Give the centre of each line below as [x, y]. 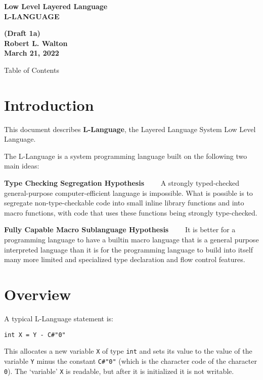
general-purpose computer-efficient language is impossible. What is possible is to [128, 193]
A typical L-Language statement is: [59, 318]
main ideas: [22, 166]
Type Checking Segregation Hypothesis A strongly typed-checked [122, 183]
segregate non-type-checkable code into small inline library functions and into [124, 203]
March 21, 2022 [32, 53]
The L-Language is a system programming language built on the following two [126, 156]
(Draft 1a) [22, 33]
